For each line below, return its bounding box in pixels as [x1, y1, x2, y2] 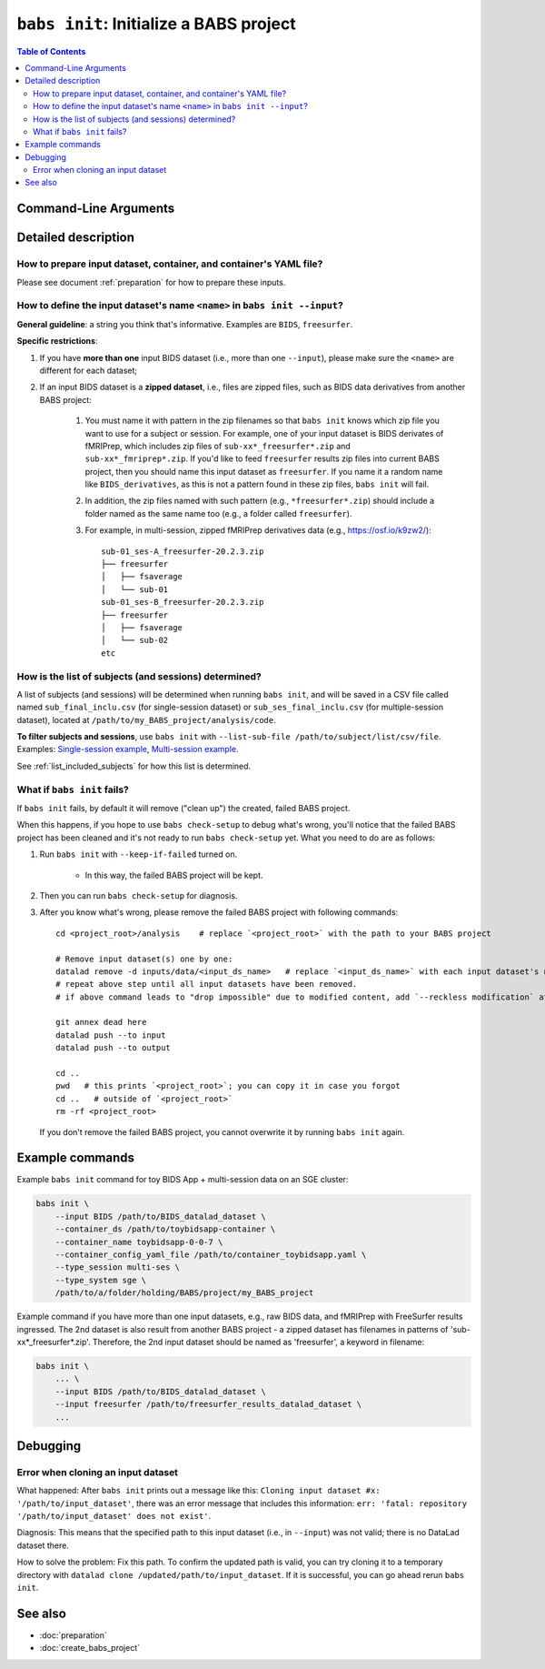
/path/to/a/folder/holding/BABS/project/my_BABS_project [54, 1288, 314, 1298]
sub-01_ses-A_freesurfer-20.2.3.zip [101, 546, 264, 557]
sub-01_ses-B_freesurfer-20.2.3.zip [101, 597, 264, 608]
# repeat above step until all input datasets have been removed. [55, 979, 358, 990]
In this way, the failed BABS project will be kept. [84, 870, 263, 880]
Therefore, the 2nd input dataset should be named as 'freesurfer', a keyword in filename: [92, 1336, 425, 1347]
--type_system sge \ [54, 1274, 147, 1285]
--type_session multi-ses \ [54, 1262, 181, 1272]
